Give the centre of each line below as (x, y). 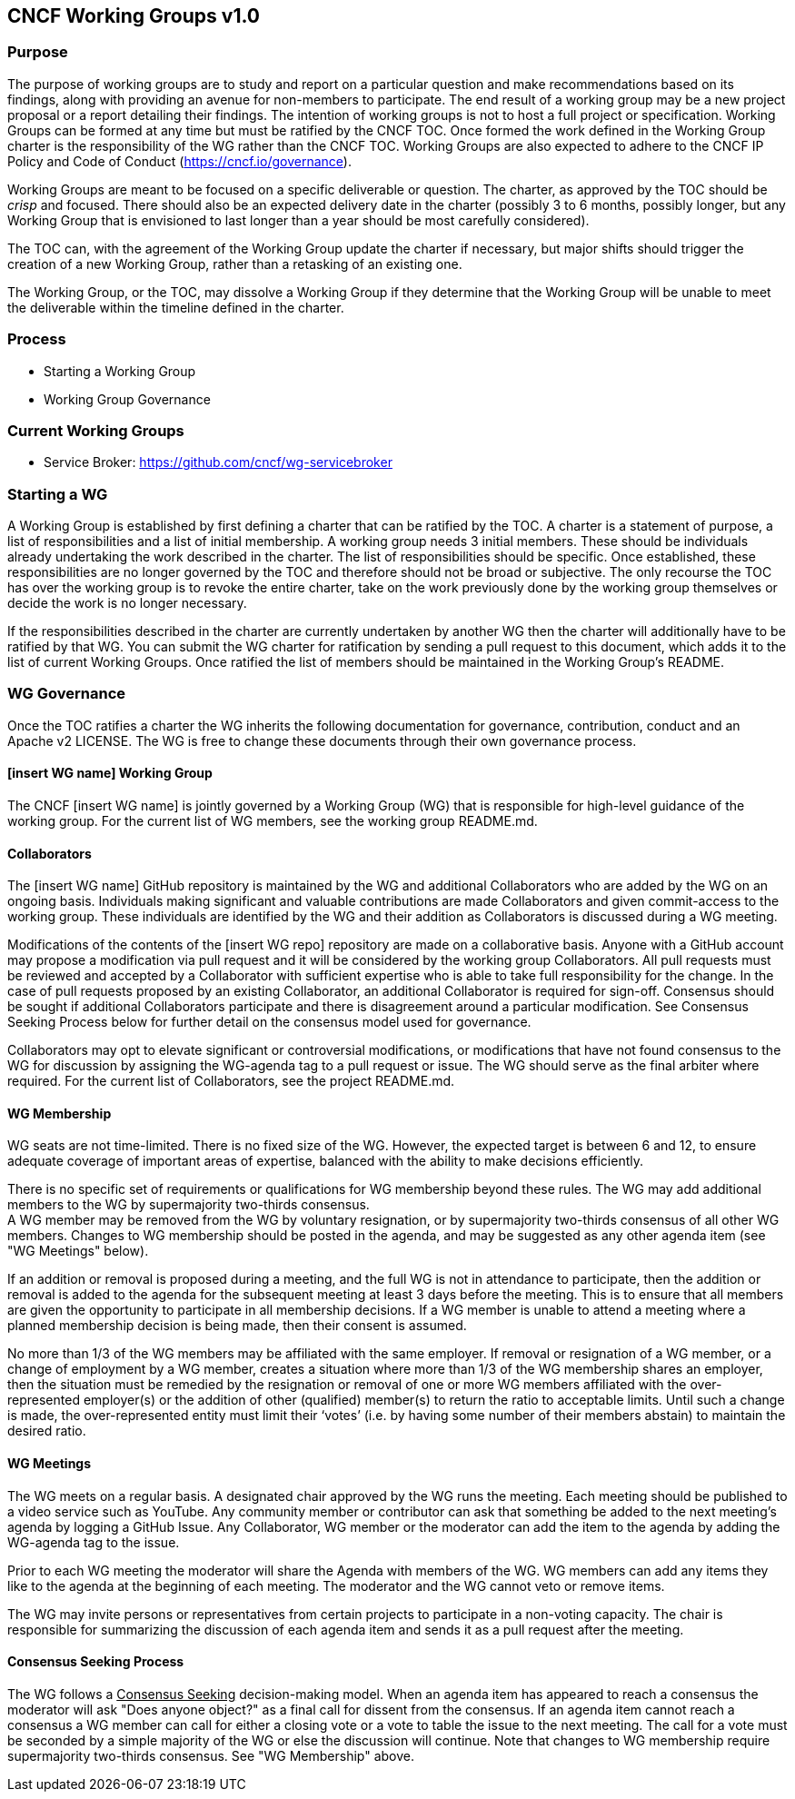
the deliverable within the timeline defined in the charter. (176, 307)
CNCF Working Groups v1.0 (134, 16)
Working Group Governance (127, 399)
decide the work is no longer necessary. (127, 603)
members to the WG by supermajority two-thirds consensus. (189, 1205)
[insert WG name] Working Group (110, 773)
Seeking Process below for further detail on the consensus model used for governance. (269, 1022)
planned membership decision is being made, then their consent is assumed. (237, 1326)
